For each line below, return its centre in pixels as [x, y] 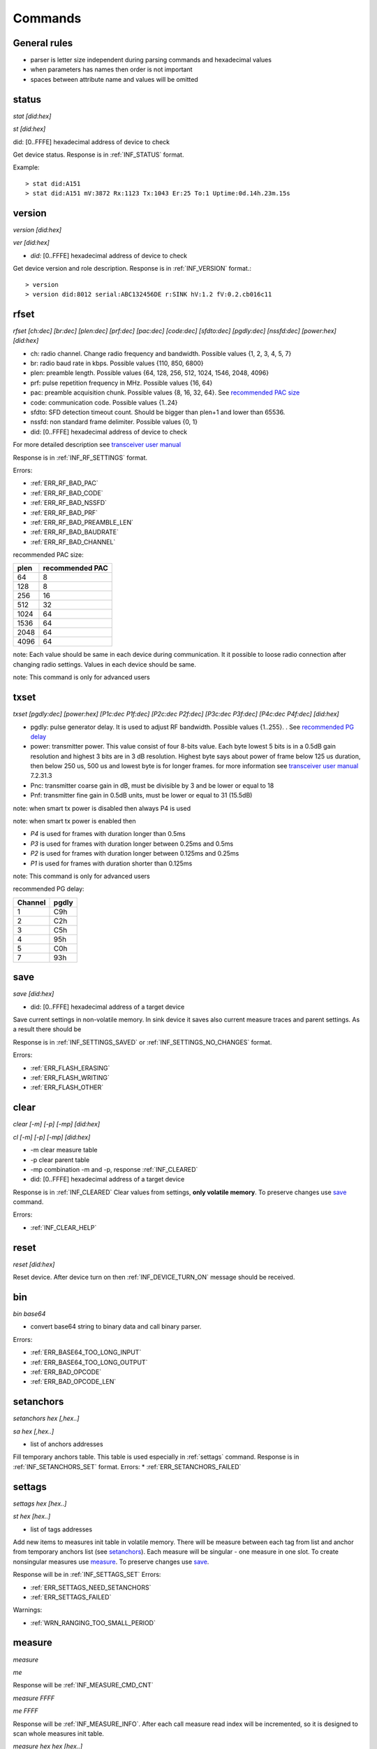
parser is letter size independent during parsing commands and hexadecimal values [151, 60]
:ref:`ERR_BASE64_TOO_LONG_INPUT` [86, 1352]
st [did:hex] [29, 129]
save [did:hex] [34, 994]
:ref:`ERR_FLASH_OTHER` [67, 1087]
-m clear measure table [64, 1150]
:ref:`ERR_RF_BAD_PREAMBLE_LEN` [82, 522]
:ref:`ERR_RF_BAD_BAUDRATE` [74, 532]
